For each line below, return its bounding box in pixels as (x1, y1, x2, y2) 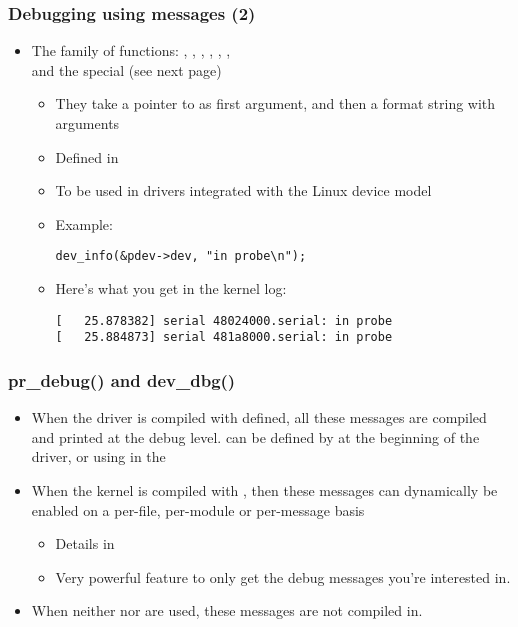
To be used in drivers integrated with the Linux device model (55, 180, 432, 201)
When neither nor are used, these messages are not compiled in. (31, 600, 423, 621)
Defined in (55, 146, 119, 167)
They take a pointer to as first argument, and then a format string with (55, 93, 496, 114)
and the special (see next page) (31, 59, 222, 80)
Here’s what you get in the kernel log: (55, 278, 287, 299)
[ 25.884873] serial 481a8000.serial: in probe (55, 330, 393, 345)
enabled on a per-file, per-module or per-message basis (31, 499, 365, 520)
